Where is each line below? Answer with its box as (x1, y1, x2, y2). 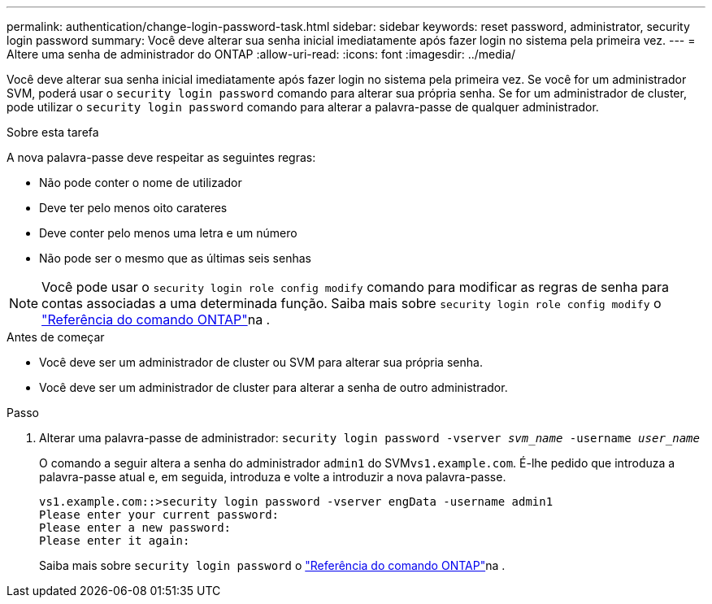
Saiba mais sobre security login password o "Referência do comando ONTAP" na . (39, 558, 506, 572)
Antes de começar (7, 330, 105, 344)
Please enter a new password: (39, 521, 232, 534)
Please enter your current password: (39, 508, 280, 521)
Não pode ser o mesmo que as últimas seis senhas (39, 251, 311, 265)
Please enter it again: (39, 534, 190, 547)
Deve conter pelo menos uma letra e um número (39, 226, 297, 240)
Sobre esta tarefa (7, 125, 99, 139)
